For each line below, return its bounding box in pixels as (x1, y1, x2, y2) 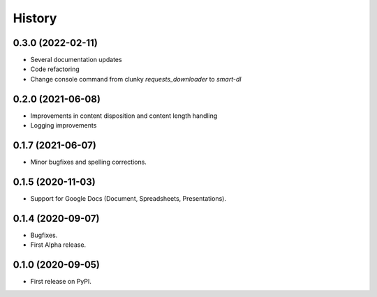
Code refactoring (30, 65, 80, 73)
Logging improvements (30, 121, 97, 130)
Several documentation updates (30, 56, 122, 64)
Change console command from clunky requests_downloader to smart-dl (30, 75, 242, 83)
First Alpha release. (30, 241, 87, 249)
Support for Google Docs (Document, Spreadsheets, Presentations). (30, 194, 227, 202)
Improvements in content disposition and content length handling (30, 112, 218, 120)
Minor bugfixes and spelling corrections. (30, 158, 147, 167)
